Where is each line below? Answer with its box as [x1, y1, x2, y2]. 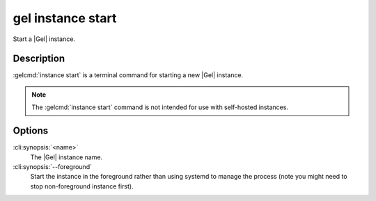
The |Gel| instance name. [30, 153, 103, 161]
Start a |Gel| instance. [13, 35, 76, 43]
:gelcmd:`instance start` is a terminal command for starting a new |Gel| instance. [13, 71, 244, 79]
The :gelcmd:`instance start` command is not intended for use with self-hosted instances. [31, 103, 289, 111]
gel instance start [13, 10, 117, 26]
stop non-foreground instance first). [30, 182, 134, 191]
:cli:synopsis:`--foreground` [13, 162, 92, 170]
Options [13, 125, 49, 137]
